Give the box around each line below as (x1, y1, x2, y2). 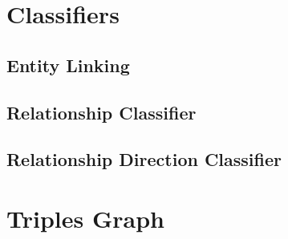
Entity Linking (6, 52, 130, 77)
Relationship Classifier (6, 99, 197, 124)
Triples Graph (6, 201, 164, 234)
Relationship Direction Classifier (6, 147, 282, 172)
